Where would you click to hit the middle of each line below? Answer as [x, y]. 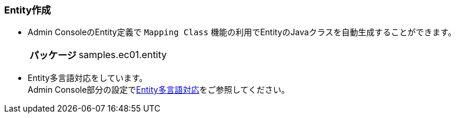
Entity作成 [28, 10]
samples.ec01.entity [123, 55]
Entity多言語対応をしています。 [88, 78]
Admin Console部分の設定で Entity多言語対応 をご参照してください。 [159, 90]
